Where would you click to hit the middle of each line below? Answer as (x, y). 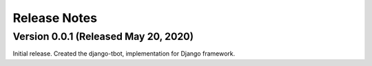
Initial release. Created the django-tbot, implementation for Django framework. (124, 54)
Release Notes (55, 18)
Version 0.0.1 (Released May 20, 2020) (103, 36)
